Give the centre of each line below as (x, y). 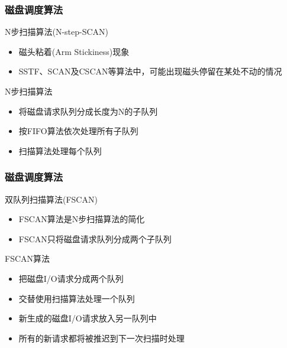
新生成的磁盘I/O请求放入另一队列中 (88, 318)
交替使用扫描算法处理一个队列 (77, 298)
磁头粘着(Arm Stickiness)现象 (74, 51)
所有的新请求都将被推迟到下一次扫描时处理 (101, 338)
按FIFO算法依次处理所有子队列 (78, 131)
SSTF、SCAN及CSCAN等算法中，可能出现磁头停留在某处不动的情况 (150, 71)
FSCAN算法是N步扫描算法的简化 (82, 219)
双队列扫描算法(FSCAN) (51, 199)
